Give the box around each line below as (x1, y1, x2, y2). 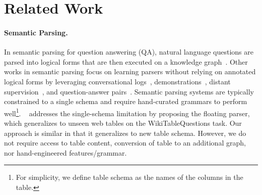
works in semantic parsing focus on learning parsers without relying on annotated (4, 66, 256, 77)
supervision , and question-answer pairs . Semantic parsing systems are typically (4, 86, 254, 96)
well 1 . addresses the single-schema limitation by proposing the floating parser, (4, 106, 250, 118)
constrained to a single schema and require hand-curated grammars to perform (4, 96, 247, 107)
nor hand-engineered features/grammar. (4, 147, 127, 158)
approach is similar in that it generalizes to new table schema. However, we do (4, 127, 246, 138)
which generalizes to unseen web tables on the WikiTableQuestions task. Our (4, 117, 242, 128)
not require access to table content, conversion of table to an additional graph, (4, 137, 246, 148)
